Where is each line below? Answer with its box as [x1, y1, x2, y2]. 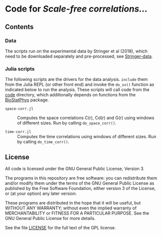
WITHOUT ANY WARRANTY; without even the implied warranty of [5, 205, 137, 211]
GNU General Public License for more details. [5, 215, 96, 221]
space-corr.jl [5, 107, 34, 111]
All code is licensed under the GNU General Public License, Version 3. [5, 166, 145, 172]
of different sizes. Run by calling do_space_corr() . [17, 120, 116, 126]
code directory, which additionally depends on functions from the [5, 92, 136, 98]
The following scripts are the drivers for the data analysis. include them [5, 77, 148, 82]
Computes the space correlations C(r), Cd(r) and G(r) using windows [17, 115, 154, 121]
